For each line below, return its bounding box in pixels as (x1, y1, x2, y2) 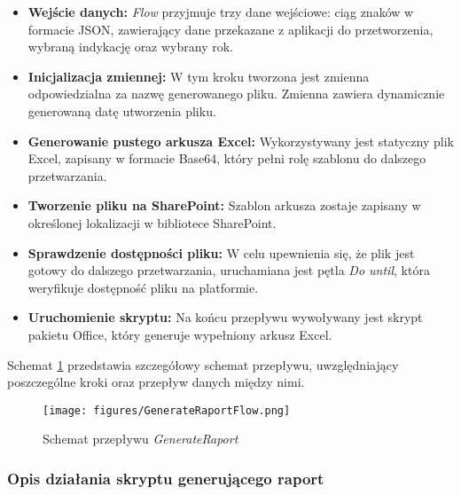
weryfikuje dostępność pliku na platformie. (27, 278, 259, 296)
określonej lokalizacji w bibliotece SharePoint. (27, 213, 277, 232)
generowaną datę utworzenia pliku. (27, 101, 216, 120)
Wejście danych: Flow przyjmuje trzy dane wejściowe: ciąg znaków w (27, 3, 414, 20)
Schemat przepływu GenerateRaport (43, 429, 238, 448)
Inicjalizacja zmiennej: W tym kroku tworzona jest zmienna (27, 67, 370, 85)
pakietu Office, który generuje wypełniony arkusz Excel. (27, 325, 332, 343)
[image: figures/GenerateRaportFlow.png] (43, 404, 291, 417)
